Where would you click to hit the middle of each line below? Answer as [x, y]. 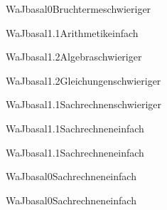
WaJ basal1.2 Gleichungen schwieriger [83, 80]
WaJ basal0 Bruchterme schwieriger [79, 9]
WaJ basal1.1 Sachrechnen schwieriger [84, 104]
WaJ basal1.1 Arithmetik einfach [72, 32]
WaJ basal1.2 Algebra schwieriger [74, 57]
